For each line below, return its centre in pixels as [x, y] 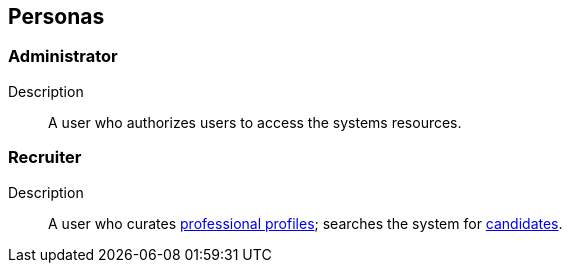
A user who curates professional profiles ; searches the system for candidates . [305, 223]
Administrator [63, 56]
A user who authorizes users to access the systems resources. [255, 122]
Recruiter [45, 157]
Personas [56, 16]
